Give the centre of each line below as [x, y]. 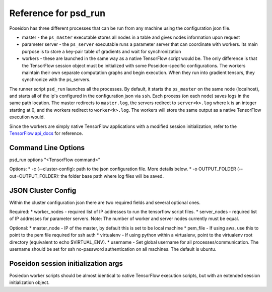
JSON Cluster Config [43, 191]
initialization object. [29, 282]
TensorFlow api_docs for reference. [46, 133]
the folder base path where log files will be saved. [112, 176]
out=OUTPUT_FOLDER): [35, 176]
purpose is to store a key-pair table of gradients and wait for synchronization [101, 51]
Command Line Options [47, 148]
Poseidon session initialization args [66, 264]
